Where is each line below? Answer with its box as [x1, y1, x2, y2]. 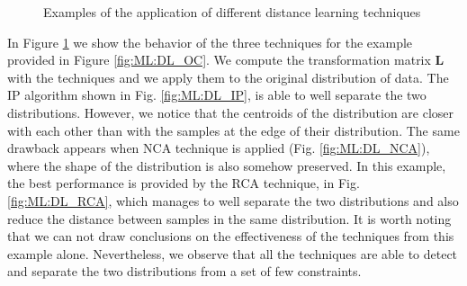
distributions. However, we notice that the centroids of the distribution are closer [7, 103, 454, 121]
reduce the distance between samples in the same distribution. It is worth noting [7, 209, 452, 228]
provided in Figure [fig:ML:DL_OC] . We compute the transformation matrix [7, 50, 431, 69]
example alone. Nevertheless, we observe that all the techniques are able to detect [7, 244, 458, 263]
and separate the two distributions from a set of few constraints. [7, 262, 362, 281]
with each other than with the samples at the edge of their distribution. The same [7, 121, 460, 139]
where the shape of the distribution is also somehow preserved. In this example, [7, 156, 446, 174]
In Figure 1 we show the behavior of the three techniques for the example [7, 32, 413, 51]
